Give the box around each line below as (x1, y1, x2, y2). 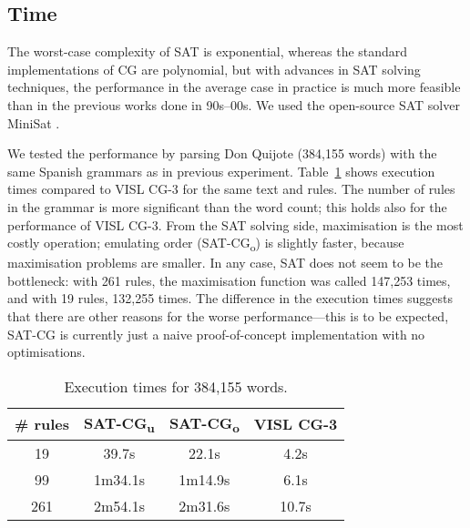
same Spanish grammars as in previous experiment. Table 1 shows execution (7, 161, 435, 180)
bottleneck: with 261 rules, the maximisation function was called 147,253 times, (7, 270, 451, 289)
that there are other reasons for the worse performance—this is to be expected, (7, 307, 449, 326)
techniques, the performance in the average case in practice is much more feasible (7, 77, 461, 96)
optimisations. (7, 342, 86, 361)
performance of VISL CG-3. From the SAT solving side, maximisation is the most (7, 215, 464, 234)
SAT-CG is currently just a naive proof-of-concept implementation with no (7, 324, 425, 343)
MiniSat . (7, 113, 60, 132)
